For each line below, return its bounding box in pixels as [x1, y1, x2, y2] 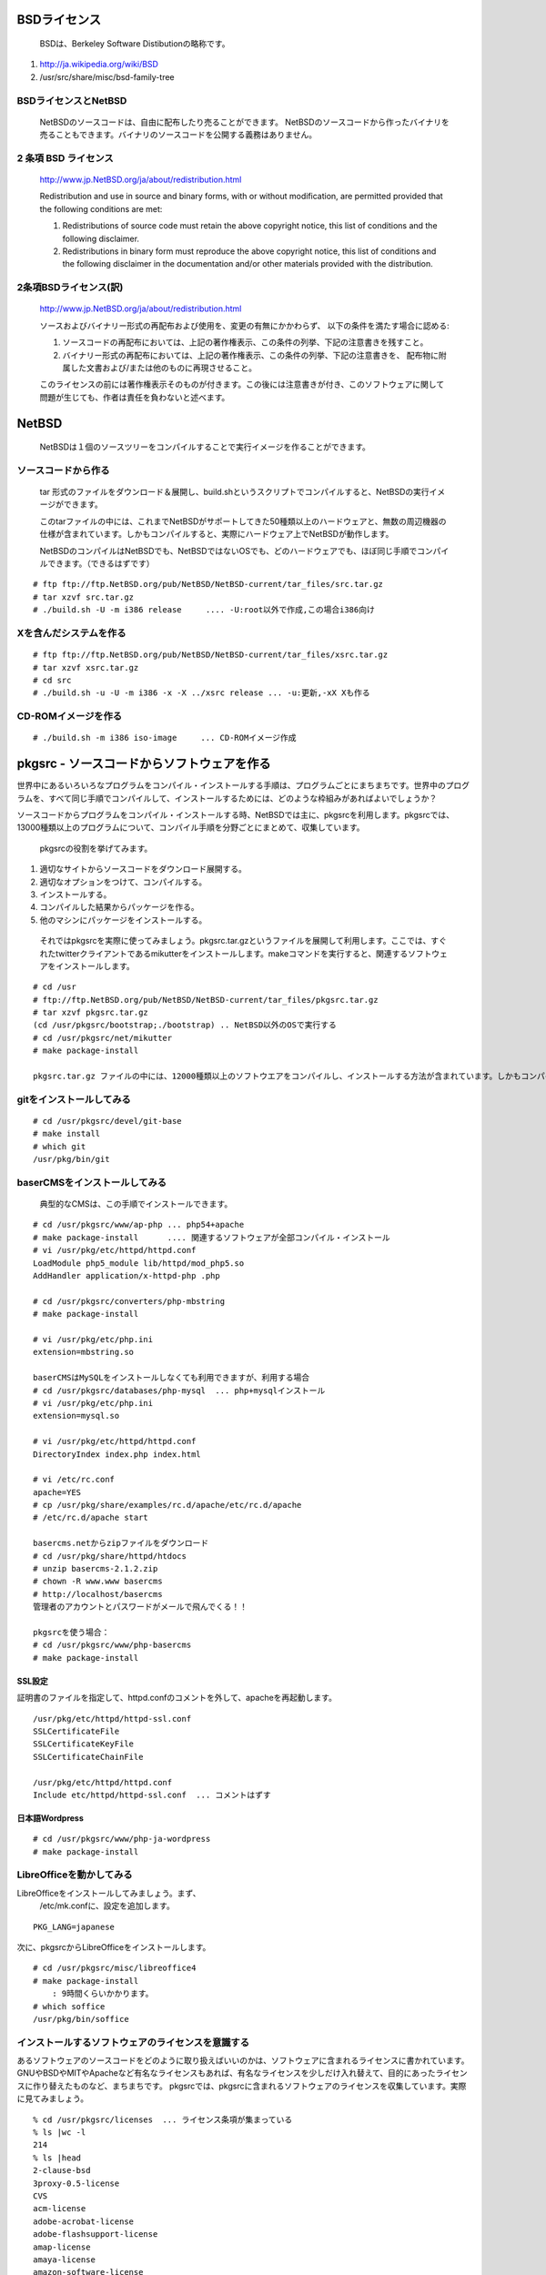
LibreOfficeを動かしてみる [16, 1868, 133, 1881]
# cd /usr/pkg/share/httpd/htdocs [33, 1551, 187, 1561]
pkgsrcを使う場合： [33, 1627, 110, 1637]
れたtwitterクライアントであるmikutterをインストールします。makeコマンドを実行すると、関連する [39, 947, 409, 959]
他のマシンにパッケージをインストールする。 [39, 915, 207, 925]
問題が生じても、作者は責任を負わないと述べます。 [39, 391, 230, 402]
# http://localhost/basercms [33, 1589, 163, 1599]
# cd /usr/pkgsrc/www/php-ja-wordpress [33, 1834, 211, 1845]
